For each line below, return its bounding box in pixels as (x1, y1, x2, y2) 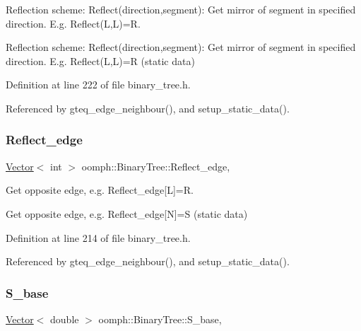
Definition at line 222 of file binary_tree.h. (6, 77, 191, 92)
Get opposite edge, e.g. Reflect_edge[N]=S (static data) (6, 206, 248, 221)
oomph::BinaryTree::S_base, (98, 311, 222, 326)
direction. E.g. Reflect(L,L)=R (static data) (6, 53, 195, 68)
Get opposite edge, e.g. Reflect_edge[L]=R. (6, 182, 194, 197)
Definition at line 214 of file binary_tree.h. (6, 230, 191, 245)
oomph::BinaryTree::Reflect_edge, (81, 158, 230, 173)
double (50, 311, 79, 326)
